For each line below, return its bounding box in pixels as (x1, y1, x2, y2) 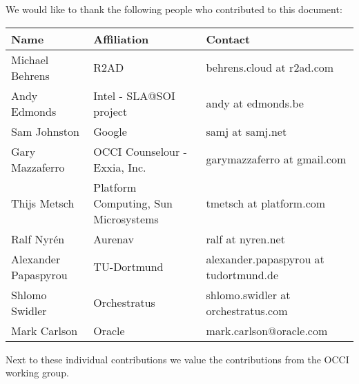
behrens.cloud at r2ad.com (206, 59, 334, 76)
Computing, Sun (93, 194, 173, 211)
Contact (206, 30, 251, 47)
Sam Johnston (11, 123, 79, 139)
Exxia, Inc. (93, 159, 146, 175)
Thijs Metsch (11, 194, 75, 211)
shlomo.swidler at (206, 286, 291, 303)
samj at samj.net (206, 123, 287, 139)
